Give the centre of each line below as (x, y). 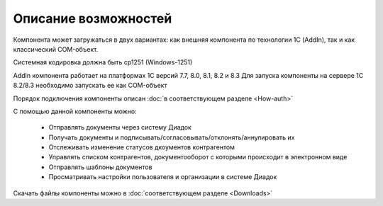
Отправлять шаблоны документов (100, 167)
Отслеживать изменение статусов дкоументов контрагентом (142, 147)
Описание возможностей (93, 18)
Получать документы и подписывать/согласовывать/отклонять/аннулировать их (172, 137)
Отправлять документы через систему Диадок (120, 127)
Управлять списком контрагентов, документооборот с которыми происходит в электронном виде (198, 157)
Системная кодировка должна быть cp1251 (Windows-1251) (103, 62)
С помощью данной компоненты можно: (75, 111)
